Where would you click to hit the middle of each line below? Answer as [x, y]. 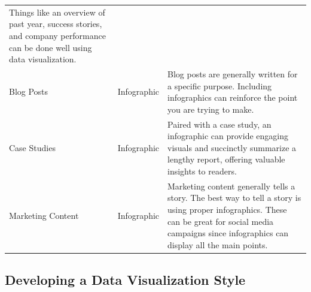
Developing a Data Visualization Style [125, 280]
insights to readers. [202, 171]
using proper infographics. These [227, 209]
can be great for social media [221, 221]
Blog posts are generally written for [233, 73]
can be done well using [51, 47]
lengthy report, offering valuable [226, 159]
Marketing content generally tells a [231, 186]
